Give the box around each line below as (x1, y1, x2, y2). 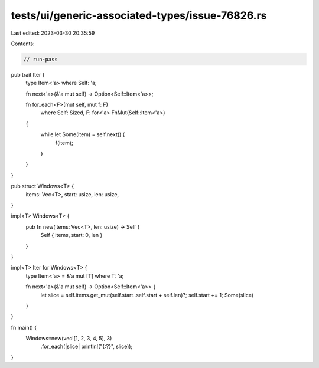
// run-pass (23, 56, 58, 63)
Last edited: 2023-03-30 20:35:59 (11, 29, 95, 37)
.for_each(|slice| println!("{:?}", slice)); (40, 343, 133, 350)
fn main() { (11, 324, 37, 331)
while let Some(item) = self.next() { (40, 131, 125, 138)
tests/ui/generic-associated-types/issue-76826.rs (11, 9, 267, 22)
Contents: (11, 40, 35, 47)
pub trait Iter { (11, 71, 45, 78)
